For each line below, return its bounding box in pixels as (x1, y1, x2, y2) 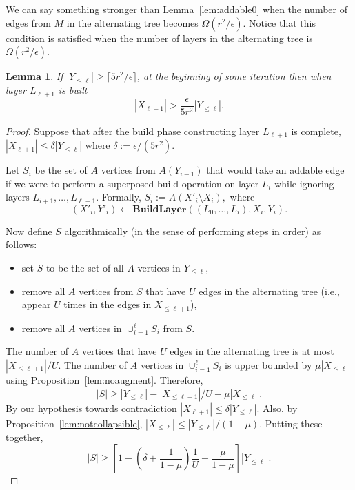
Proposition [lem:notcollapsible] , (6, 416, 143, 430)
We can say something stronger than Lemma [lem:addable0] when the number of (6, 2, 347, 16)
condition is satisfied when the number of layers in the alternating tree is (6, 30, 313, 45)
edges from (6, 15, 51, 30)
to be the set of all (45, 260, 124, 274)
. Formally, (96, 190, 141, 204)
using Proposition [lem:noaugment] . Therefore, (6, 372, 203, 387)
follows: (6, 237, 37, 252)
